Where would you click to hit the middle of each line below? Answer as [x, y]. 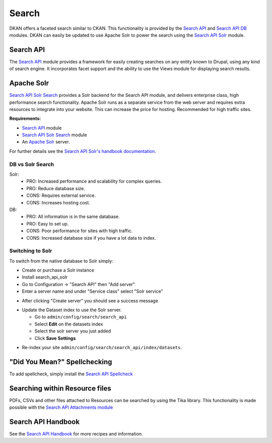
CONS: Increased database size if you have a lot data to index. [91, 238]
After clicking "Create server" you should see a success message [90, 301]
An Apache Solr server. [46, 142]
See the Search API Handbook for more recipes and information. [76, 434]
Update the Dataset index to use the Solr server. [72, 310]
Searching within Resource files [60, 388]
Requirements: [25, 119]
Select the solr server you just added [73, 331]
